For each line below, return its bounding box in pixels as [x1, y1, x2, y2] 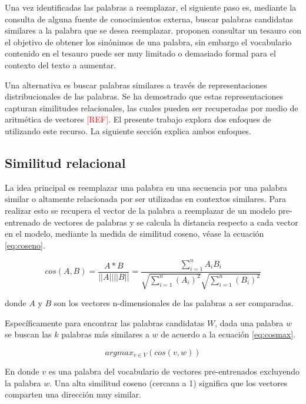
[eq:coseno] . [5, 239, 45, 251]
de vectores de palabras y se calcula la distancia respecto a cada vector [42, 216, 298, 228]
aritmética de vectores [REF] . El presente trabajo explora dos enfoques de [5, 113, 271, 125]
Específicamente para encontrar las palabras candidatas [5, 316, 205, 329]
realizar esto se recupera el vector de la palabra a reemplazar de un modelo [5, 204, 276, 216]
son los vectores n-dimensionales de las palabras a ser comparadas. [54, 297, 294, 309]
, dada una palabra [215, 316, 284, 329]
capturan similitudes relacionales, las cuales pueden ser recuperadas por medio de [5, 101, 298, 114]
